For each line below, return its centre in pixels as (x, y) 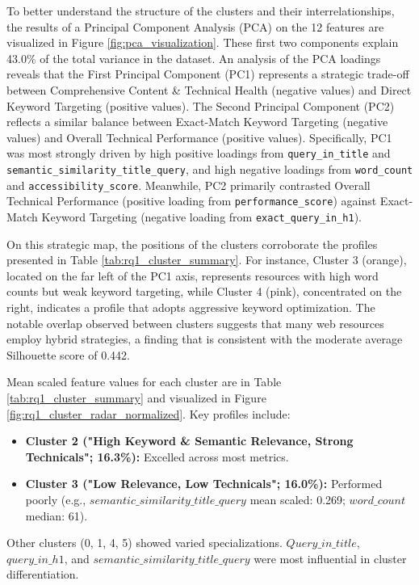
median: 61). (57, 515)
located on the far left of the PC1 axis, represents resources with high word (193, 275)
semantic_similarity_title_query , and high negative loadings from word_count (210, 169)
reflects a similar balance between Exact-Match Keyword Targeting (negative (197, 122)
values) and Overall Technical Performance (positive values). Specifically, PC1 (199, 137)
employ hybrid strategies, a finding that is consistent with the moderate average (205, 339)
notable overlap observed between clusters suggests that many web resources (195, 323)
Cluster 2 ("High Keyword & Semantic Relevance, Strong (189, 441)
